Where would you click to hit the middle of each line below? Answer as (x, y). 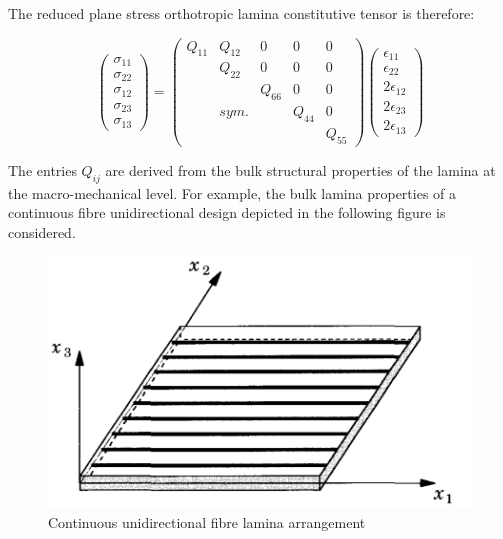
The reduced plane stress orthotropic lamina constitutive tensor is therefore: (241, 13)
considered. (42, 231)
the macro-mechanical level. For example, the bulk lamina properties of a (232, 192)
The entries (42, 169)
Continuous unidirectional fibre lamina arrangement (207, 521)
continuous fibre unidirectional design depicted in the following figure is (227, 212)
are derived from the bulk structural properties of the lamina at (300, 169)
